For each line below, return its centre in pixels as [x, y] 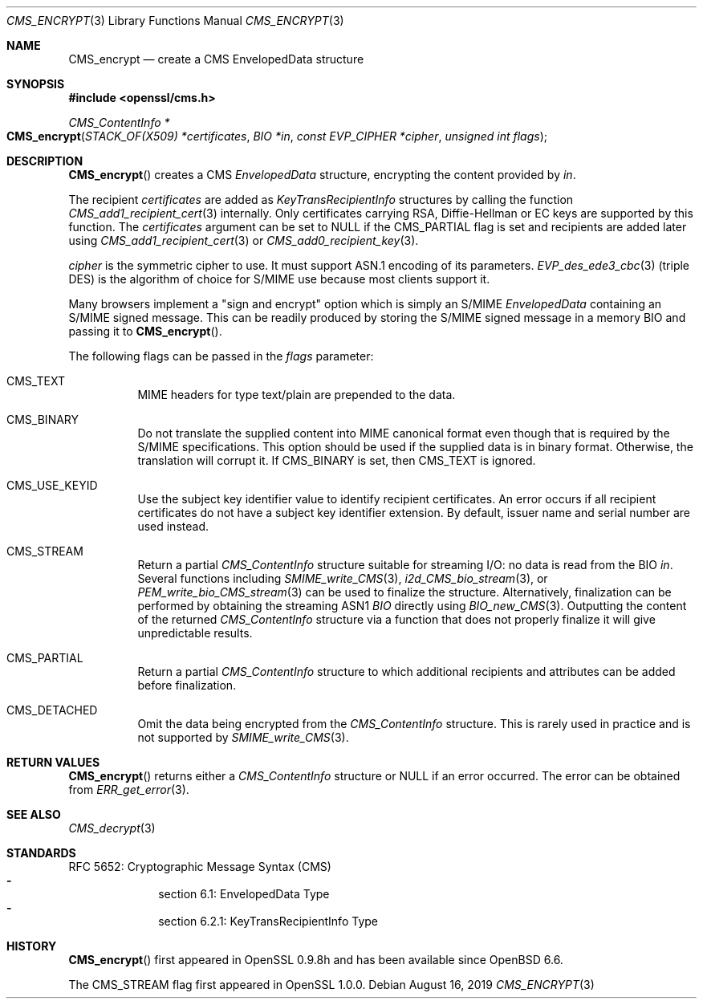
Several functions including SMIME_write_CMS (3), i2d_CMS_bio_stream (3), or [343, 578]
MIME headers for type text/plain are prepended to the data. [297, 395]
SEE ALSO [34, 814]
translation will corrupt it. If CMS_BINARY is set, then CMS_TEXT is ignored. [337, 460]
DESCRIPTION [45, 161]
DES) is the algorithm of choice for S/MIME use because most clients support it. [279, 279]
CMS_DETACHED [52, 710]
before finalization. [187, 685]
